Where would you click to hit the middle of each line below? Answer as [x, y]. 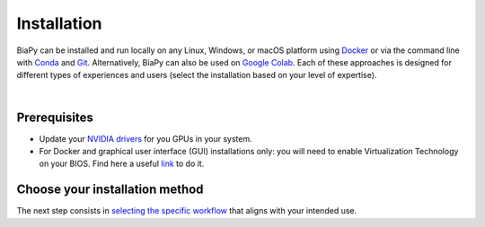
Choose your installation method [110, 190]
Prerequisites [55, 117]
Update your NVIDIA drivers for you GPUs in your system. [145, 138]
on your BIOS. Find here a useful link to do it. [122, 164]
